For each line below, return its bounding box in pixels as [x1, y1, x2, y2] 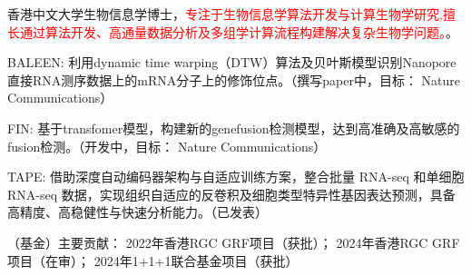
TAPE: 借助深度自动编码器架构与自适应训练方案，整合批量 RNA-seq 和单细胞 [7, 167, 465, 186]
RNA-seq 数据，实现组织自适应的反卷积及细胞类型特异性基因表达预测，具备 [7, 184, 456, 203]
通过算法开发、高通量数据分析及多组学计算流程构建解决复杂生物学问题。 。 [19, 22, 458, 41]
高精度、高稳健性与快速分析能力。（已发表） [7, 202, 268, 222]
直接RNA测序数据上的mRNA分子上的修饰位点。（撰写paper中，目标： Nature [7, 70, 461, 89]
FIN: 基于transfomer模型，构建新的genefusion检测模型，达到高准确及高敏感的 [7, 118, 460, 137]
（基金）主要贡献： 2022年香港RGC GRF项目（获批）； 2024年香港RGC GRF [7, 232, 460, 251]
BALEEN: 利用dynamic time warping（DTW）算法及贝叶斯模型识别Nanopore [7, 53, 456, 72]
